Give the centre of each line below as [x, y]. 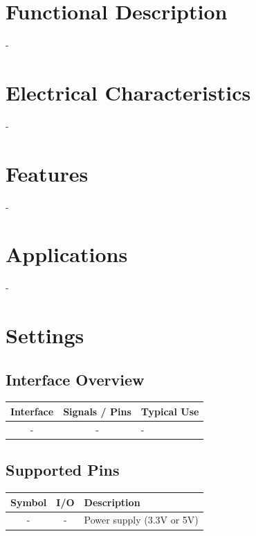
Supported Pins [63, 470]
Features [47, 173]
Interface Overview [75, 379]
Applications [67, 254]
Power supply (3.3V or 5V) [141, 520]
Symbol [29, 502]
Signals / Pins [97, 411]
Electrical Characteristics [128, 92]
